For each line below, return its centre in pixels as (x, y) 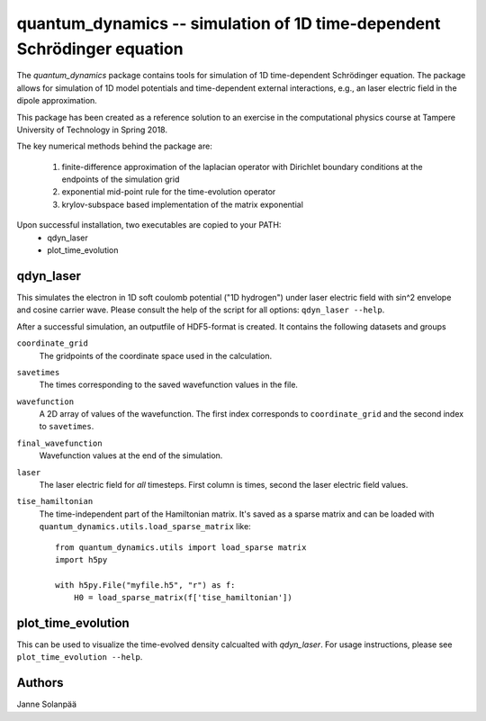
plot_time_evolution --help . (80, 657)
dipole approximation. (57, 101)
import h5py (81, 559)
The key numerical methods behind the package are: (115, 146)
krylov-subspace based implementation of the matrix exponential (182, 204)
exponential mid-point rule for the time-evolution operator (169, 192)
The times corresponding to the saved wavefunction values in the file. (169, 385)
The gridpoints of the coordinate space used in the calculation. (156, 356)
